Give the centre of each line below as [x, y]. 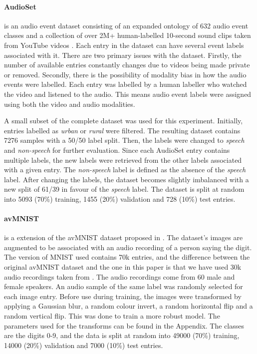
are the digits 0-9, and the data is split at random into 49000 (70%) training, [122, 335]
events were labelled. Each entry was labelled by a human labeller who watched [126, 84]
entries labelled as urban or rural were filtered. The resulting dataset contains [122, 130]
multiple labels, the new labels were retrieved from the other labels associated [123, 160]
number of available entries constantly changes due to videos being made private [127, 65]
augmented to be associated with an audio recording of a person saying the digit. [128, 247]
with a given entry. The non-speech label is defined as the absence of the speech [125, 170]
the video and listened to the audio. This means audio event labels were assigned [128, 94]
